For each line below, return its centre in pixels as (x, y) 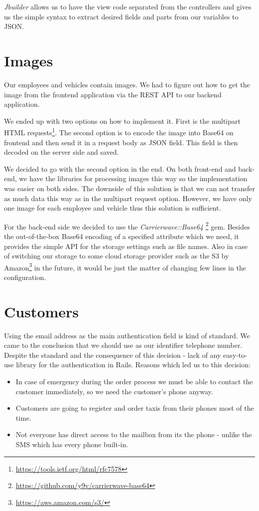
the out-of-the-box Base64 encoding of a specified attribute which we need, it (122, 236)
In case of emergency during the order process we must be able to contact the (134, 382)
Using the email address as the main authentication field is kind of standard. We (127, 335)
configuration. (25, 277)
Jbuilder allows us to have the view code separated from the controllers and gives (128, 6)
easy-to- (235, 355)
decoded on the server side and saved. (62, 152)
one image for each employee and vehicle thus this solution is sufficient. (113, 208)
